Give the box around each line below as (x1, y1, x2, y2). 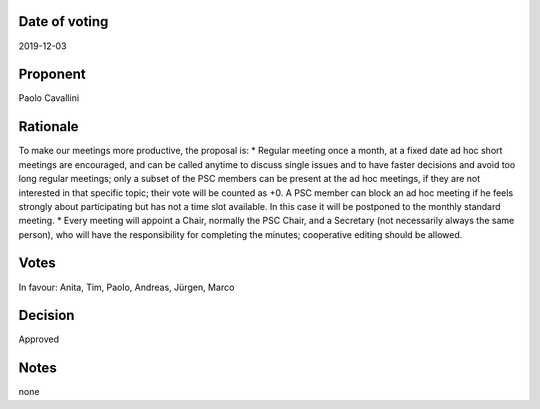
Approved (18, 333, 60, 345)
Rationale (18, 118, 79, 135)
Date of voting (18, 13, 109, 30)
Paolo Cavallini (18, 92, 80, 104)
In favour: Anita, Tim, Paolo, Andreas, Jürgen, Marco (18, 281, 235, 293)
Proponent (18, 66, 86, 83)
